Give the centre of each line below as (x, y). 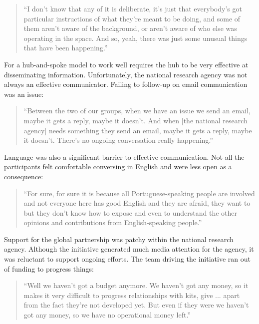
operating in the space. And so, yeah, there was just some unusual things (135, 38)
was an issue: (24, 94)
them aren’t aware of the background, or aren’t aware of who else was (130, 28)
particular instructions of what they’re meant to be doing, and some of (132, 18)
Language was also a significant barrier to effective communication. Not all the (124, 157)
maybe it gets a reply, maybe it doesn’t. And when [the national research (135, 120)
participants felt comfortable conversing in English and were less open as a (118, 166)
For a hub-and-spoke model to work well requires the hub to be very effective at (126, 64)
